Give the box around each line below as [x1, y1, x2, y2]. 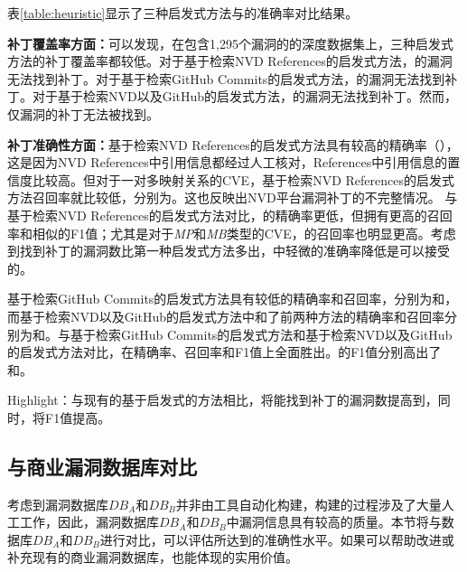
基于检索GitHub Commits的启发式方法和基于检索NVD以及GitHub [70, 324, 453, 343]
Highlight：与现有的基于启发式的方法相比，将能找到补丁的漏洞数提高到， [7, 390, 438, 409]
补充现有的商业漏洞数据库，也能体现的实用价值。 [7, 548, 298, 567]
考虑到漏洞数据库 [7, 494, 108, 513]
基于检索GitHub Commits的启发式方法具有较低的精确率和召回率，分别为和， [7, 289, 458, 308]
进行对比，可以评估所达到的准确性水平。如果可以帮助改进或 [99, 530, 454, 549]
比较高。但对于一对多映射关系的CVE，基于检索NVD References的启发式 [32, 170, 454, 189]
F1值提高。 [44, 408, 111, 427]
